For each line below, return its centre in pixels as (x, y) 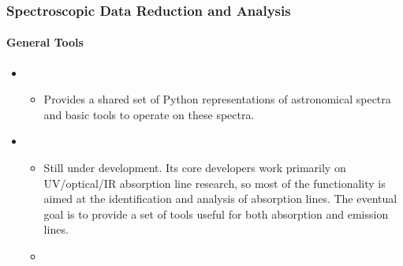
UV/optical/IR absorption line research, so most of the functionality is (215, 183)
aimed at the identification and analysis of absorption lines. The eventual (220, 199)
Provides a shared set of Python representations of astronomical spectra (217, 99)
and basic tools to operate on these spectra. (149, 114)
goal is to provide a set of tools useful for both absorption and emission (216, 214)
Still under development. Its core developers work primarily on (195, 168)
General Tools (45, 42)
